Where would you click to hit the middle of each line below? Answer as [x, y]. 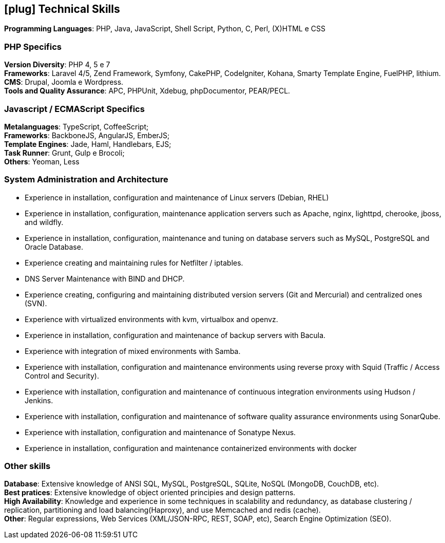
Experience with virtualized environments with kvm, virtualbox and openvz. [151, 319]
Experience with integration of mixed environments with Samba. [133, 351]
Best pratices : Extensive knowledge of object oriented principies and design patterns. [150, 493]
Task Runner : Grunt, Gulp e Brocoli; [64, 153]
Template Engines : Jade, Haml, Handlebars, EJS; [88, 144]
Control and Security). [62, 376]
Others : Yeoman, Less [42, 161]
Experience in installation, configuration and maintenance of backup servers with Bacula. [175, 335]
